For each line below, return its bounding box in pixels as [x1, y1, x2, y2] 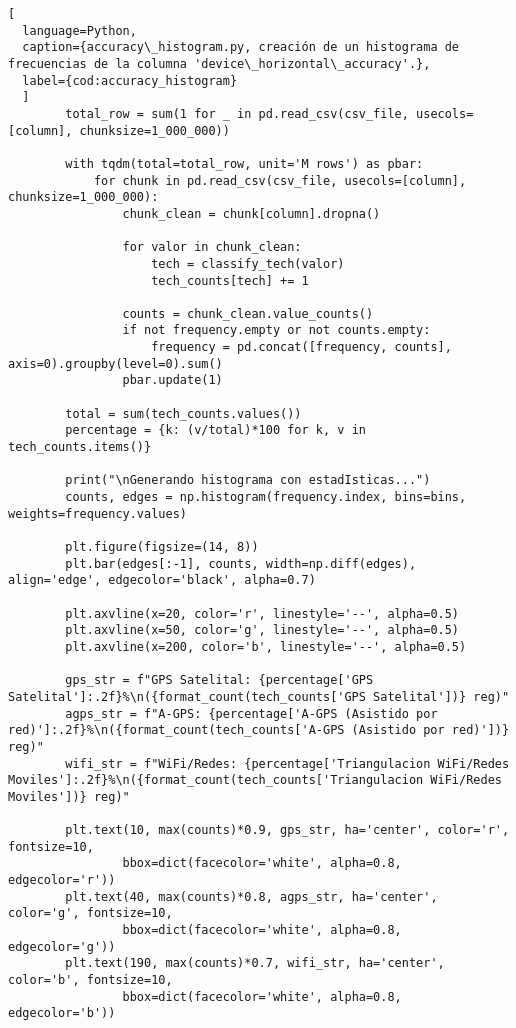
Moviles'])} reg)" [8, 789, 130, 804]
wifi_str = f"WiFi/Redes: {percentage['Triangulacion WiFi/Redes [65, 756, 510, 771]
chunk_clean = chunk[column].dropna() [122, 206, 381, 221]
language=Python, [22, 23, 137, 38]
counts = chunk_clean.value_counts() [122, 306, 374, 321]
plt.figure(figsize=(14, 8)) [65, 540, 259, 554]
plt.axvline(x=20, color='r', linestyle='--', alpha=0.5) [65, 606, 460, 621]
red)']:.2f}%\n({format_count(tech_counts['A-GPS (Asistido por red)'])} [8, 723, 510, 738]
